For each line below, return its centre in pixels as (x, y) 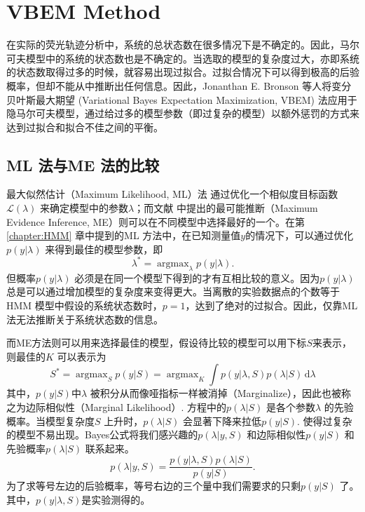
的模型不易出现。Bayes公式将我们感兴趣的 (102, 434)
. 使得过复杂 (325, 420)
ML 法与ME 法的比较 (83, 164)
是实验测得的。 (116, 499)
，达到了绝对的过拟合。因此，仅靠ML (271, 305)
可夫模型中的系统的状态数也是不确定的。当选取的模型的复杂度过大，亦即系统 (183, 58)
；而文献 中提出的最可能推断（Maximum (226, 208)
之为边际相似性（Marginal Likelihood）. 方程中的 (117, 406)
